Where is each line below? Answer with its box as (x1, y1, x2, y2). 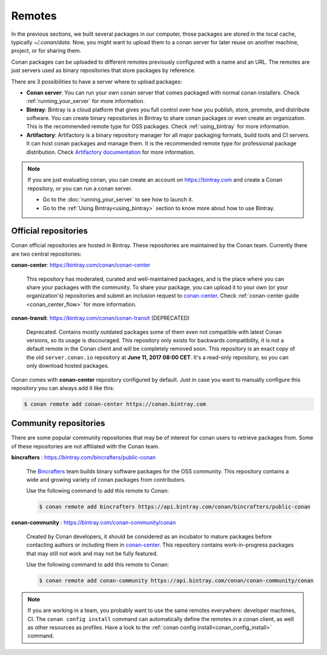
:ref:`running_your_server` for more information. (26, 98, 145, 105)
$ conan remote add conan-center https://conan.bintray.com (24, 401, 206, 407)
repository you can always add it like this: (11, 384, 114, 391)
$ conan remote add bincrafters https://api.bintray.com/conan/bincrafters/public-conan (39, 504, 311, 510)
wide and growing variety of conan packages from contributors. (26, 476, 186, 483)
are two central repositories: (11, 250, 82, 258)
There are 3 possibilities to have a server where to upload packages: (11, 78, 182, 85)
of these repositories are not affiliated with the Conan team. (11, 442, 160, 450)
